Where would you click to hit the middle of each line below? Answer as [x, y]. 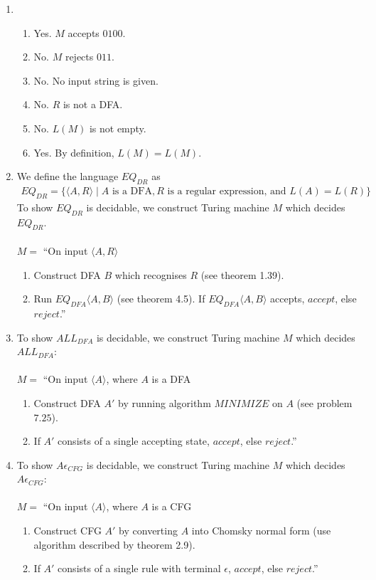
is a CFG [172, 506]
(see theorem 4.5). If [161, 299]
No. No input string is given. [96, 80]
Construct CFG [68, 531]
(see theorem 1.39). [242, 274]
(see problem [324, 402]
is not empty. [118, 128]
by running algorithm [165, 402]
